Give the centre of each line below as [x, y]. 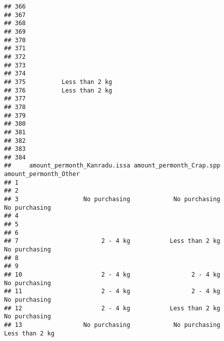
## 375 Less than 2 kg [58, 82]
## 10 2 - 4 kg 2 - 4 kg [112, 275]
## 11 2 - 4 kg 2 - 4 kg [112, 291]
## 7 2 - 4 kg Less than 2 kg [112, 241]
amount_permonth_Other [42, 174]
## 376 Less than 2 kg [58, 90]
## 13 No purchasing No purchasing [112, 325]
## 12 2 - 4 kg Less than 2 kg [112, 308]
